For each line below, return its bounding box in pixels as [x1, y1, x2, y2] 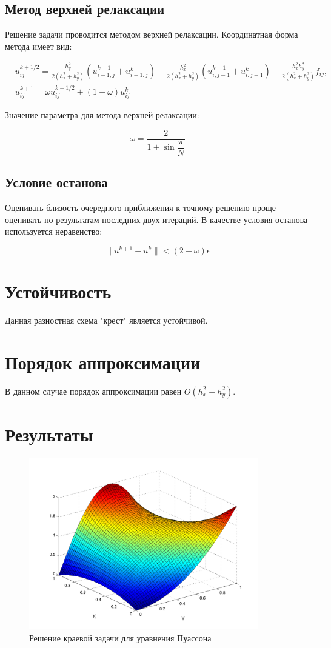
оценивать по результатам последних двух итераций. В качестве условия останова [5, 213, 308, 225]
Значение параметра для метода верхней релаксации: [5, 109, 199, 121]
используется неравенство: [5, 225, 102, 238]
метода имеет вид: [5, 39, 72, 52]
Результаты [5, 421, 93, 446]
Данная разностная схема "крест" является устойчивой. [5, 314, 208, 327]
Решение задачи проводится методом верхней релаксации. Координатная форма [5, 28, 298, 41]
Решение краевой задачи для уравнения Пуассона [29, 631, 212, 644]
